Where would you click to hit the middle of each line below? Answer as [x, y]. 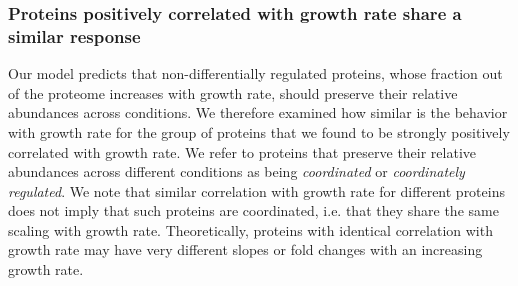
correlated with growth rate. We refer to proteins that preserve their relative [242, 151]
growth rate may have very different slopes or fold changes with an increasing [245, 249]
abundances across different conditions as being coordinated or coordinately [236, 171]
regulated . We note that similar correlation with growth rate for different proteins [256, 190]
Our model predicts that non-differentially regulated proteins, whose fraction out [255, 73]
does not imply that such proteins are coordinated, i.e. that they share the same [253, 210]
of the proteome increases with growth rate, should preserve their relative [233, 92]
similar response [74, 35]
